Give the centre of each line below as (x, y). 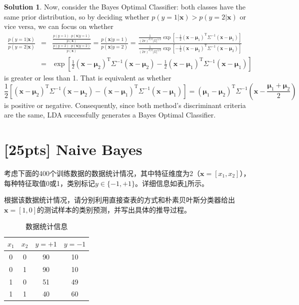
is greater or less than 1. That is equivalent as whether (88, 78)
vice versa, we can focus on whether (59, 26)
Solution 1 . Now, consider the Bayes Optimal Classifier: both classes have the (125, 6)
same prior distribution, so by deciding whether (77, 16)
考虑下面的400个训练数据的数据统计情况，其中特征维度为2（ (102, 173)
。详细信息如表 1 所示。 (172, 183)
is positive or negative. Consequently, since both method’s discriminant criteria (125, 105)
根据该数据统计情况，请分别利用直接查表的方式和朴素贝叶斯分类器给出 (119, 200)
